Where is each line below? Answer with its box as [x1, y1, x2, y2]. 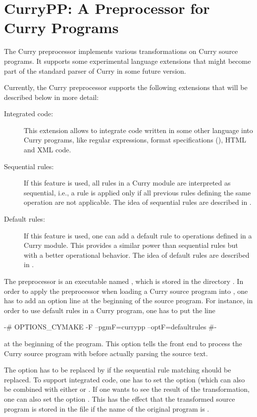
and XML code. [24, 144, 71, 155]
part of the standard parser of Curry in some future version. [4, 65, 186, 76]
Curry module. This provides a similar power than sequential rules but [24, 240, 238, 250]
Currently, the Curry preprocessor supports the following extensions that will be [4, 82, 248, 93]
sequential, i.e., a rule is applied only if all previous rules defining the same [24, 187, 251, 197]
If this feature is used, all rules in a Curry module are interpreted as [24, 178, 231, 188]
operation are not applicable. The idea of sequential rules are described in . [24, 197, 252, 207]
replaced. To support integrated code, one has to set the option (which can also [4, 374, 245, 384]
